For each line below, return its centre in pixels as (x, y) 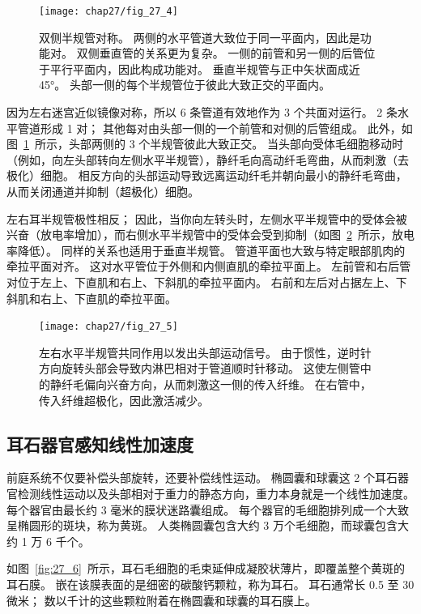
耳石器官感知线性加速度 (100, 443)
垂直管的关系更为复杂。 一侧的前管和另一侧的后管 (232, 53)
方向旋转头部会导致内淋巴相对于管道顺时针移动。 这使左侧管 (200, 368)
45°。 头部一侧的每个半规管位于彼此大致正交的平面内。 (185, 85)
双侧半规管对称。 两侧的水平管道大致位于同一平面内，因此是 (200, 37)
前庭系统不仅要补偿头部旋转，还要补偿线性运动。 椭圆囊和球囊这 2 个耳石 (202, 478)
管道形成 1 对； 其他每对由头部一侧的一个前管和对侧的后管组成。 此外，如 (215, 128)
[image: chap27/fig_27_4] (108, 11)
